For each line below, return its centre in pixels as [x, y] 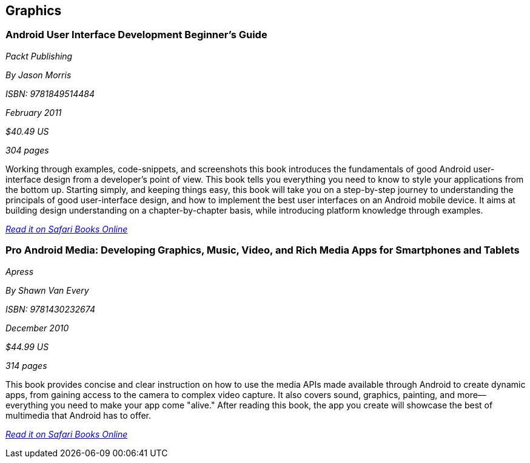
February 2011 [34, 112]
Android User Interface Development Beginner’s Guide [136, 35]
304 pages [27, 150]
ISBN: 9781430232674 [50, 309]
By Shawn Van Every [47, 290]
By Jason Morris [39, 75]
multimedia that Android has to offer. [79, 415]
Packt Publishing [39, 56]
